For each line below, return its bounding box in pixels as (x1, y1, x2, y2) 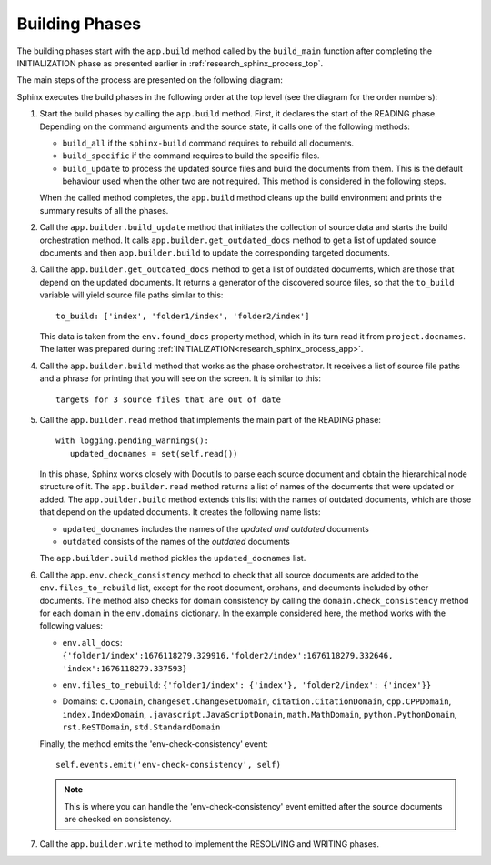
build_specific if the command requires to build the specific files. (62, 150, 320, 161)
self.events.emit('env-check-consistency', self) (55, 759, 282, 769)
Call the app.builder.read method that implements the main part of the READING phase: (39, 414, 382, 425)
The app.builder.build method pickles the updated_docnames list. (39, 553, 306, 564)
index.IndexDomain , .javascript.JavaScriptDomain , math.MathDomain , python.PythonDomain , (62, 709, 457, 719)
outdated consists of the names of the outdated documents (62, 537, 290, 548)
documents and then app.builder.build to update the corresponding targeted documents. (39, 247, 391, 258)
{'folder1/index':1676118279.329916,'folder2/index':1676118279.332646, (62, 650, 394, 661)
